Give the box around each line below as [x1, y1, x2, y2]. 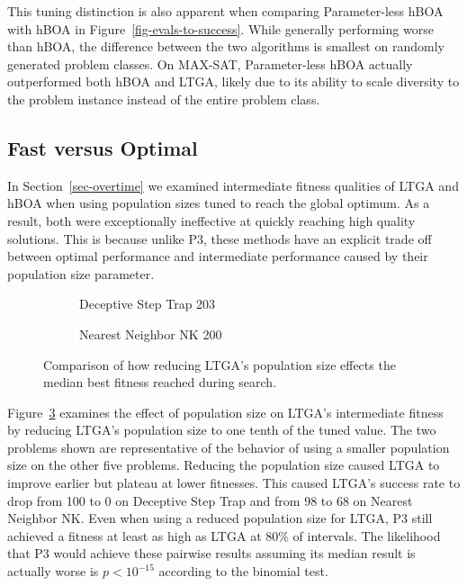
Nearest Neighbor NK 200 [79, 324, 222, 343]
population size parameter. [7, 264, 155, 283]
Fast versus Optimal [7, 133, 198, 161]
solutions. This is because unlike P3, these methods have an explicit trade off [7, 229, 432, 248]
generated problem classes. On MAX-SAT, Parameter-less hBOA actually [7, 54, 413, 73]
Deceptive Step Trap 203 [79, 294, 216, 313]
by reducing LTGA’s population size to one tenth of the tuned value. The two [7, 420, 436, 439]
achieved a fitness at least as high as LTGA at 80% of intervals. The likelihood [7, 526, 441, 545]
